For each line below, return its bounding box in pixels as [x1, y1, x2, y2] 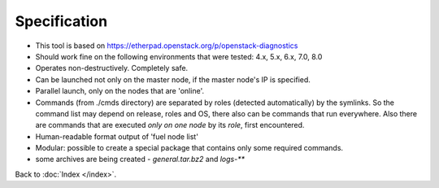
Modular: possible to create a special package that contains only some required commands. [35, 143, 344, 153]
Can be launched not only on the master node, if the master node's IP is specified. [35, 74, 311, 85]
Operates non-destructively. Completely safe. [35, 63, 189, 73]
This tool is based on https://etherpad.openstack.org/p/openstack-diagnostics [35, 41, 298, 50]
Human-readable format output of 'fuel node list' [35, 131, 199, 142]
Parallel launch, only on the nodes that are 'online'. [35, 86, 205, 96]
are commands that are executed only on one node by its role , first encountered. [35, 120, 305, 130]
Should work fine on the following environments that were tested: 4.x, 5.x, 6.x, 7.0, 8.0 [35, 51, 323, 61]
